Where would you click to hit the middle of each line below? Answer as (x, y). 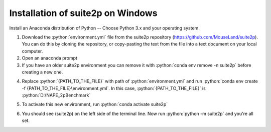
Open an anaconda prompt (50, 58)
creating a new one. (42, 72)
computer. (32, 51)
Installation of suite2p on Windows (83, 13)
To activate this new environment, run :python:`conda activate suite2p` (95, 104)
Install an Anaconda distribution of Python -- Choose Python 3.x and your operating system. (105, 28)
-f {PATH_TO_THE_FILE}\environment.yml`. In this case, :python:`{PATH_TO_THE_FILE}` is (114, 88)
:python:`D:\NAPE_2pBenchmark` (56, 95)
